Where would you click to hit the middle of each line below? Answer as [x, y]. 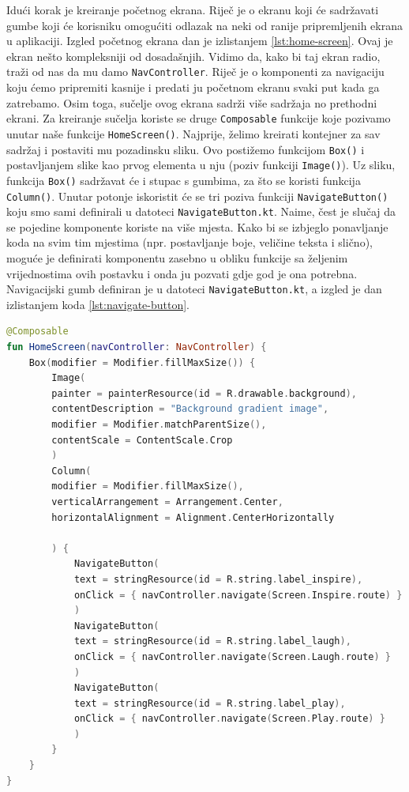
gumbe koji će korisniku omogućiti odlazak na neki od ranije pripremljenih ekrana [204, 25]
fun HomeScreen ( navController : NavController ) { [137, 347]
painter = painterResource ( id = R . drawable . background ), [204, 393]
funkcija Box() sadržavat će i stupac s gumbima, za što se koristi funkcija [184, 180]
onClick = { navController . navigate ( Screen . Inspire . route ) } [238, 595]
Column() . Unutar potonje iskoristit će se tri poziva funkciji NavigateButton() [197, 196]
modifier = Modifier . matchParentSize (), [159, 424]
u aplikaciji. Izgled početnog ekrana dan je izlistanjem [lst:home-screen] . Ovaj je [200, 41]
